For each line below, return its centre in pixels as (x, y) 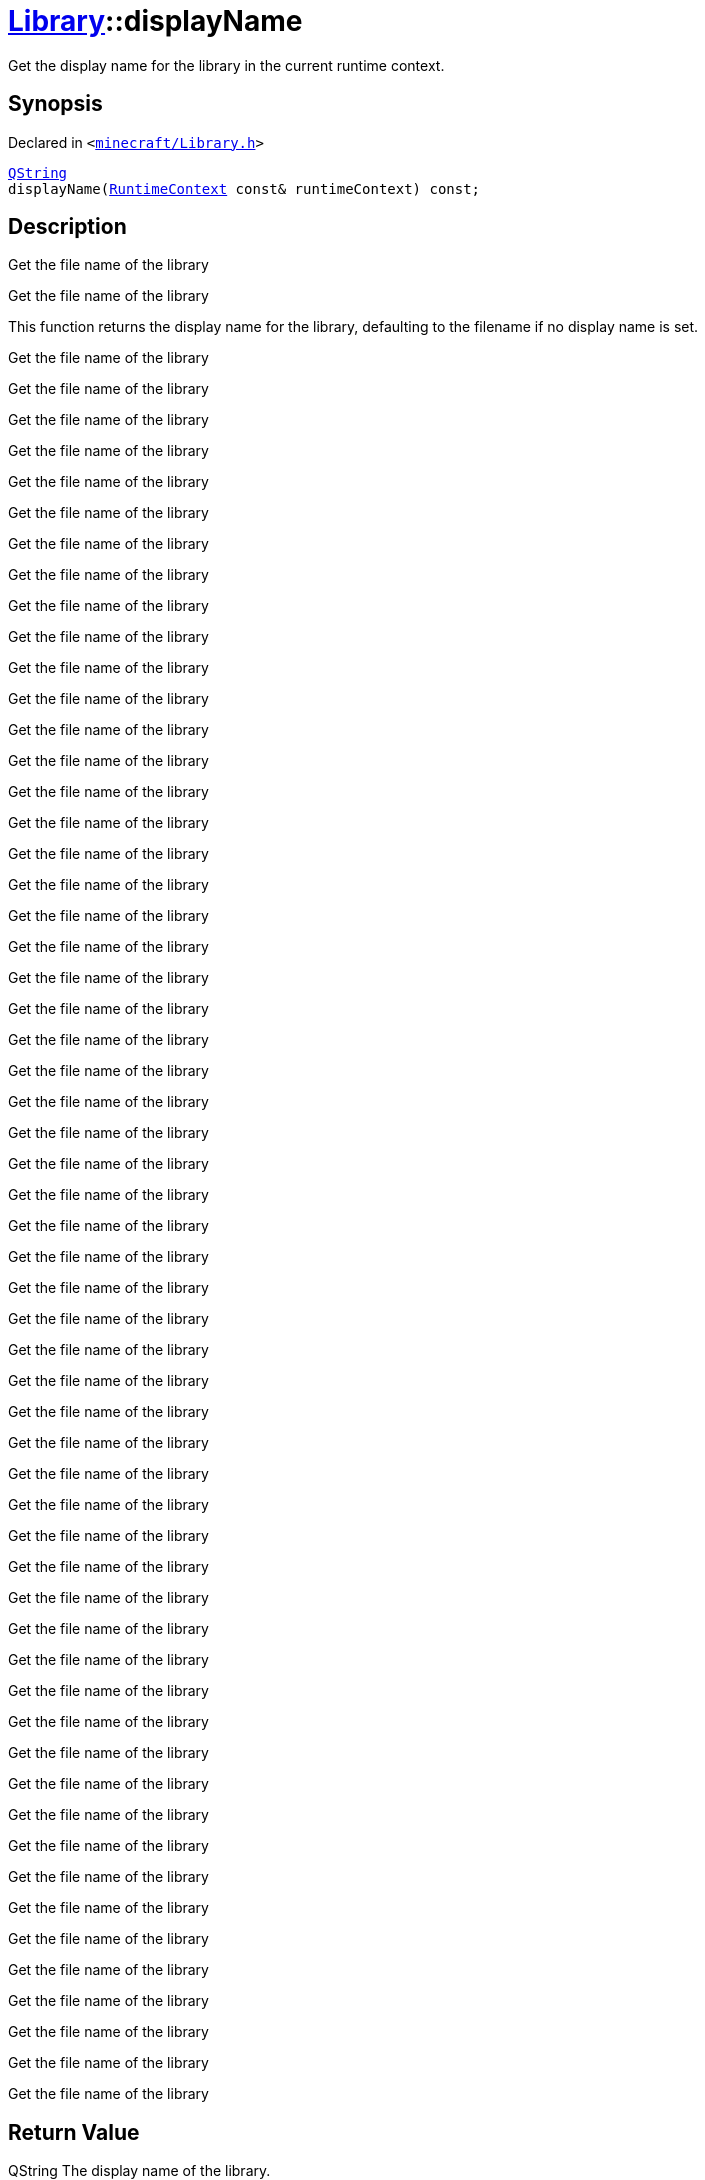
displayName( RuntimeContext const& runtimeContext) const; (244, 188)
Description (67, 227)
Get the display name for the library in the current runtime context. (226, 65)
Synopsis (55, 104)
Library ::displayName (155, 21)
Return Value (74, 2132)
